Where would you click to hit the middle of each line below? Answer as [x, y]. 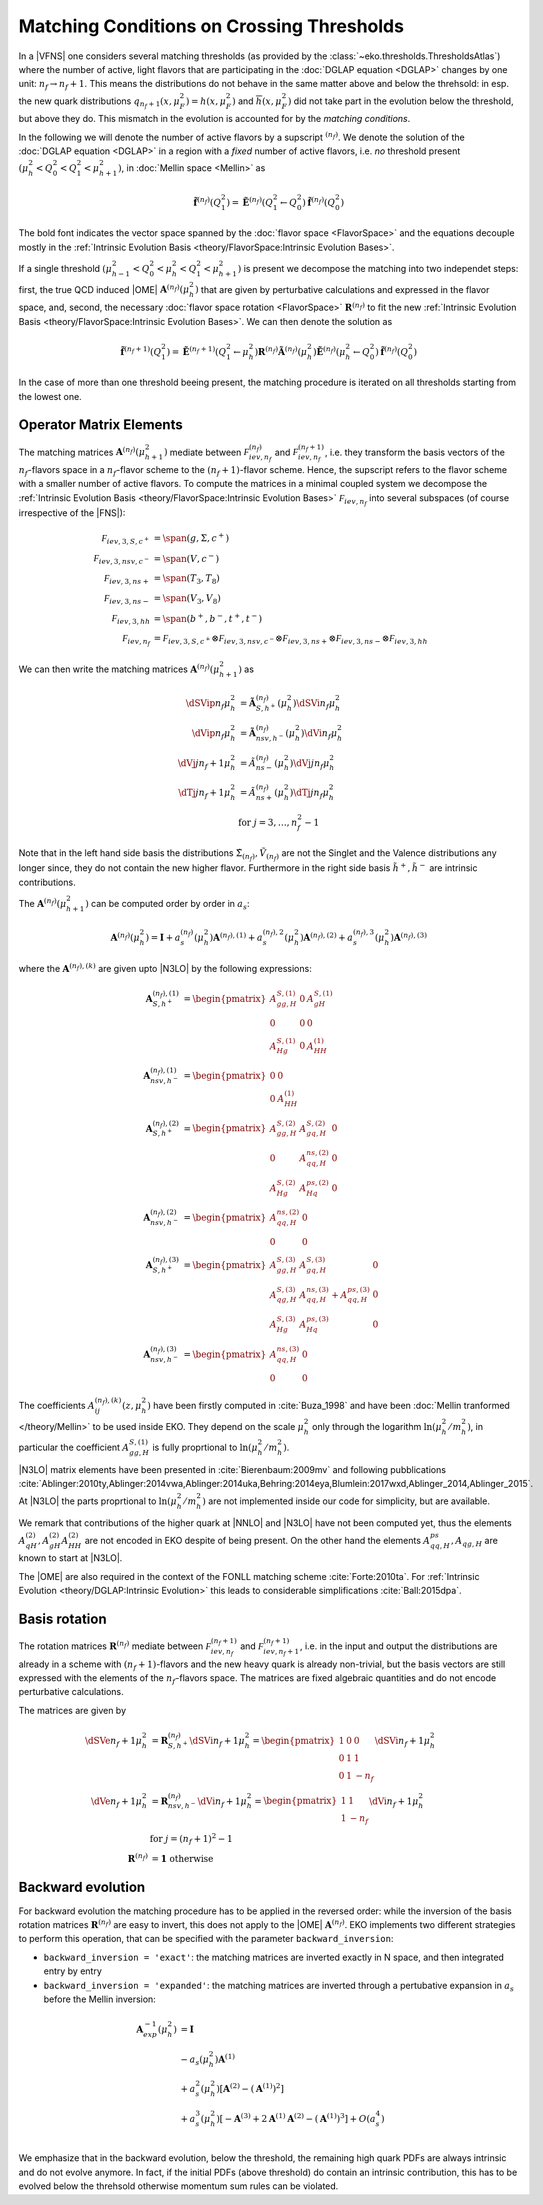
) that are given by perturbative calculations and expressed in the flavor [342, 289]
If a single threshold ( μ [65, 268]
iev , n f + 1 [281, 1652]
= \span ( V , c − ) [186, 557]
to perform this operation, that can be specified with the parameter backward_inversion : [206, 1939]
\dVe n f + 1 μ [116, 1802]
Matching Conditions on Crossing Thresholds [211, 26]
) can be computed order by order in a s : [167, 904]
